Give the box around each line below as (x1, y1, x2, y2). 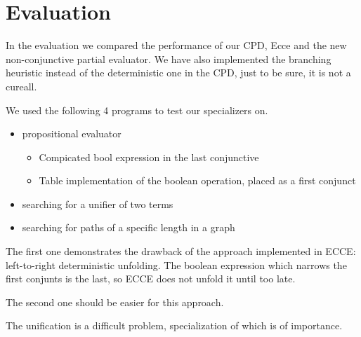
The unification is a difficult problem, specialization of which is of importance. (6, 318, 343, 333)
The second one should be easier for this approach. (6, 294, 224, 309)
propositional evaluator (22, 126, 122, 141)
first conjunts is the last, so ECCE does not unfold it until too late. (6, 271, 296, 286)
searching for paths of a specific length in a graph (22, 220, 235, 235)
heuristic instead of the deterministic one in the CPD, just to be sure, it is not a (6, 65, 351, 80)
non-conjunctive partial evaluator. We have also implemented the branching (6, 51, 332, 66)
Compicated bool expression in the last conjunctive (39, 149, 259, 164)
